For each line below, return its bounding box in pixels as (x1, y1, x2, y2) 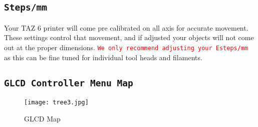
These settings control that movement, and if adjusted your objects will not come (4, 32, 254, 43)
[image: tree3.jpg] (24, 99, 89, 106)
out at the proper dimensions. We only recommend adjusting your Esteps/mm (4, 42, 248, 52)
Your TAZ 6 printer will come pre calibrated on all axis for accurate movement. (4, 22, 248, 33)
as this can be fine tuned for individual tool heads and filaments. (4, 52, 202, 62)
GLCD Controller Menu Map (4, 77, 133, 88)
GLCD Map (24, 113, 61, 123)
